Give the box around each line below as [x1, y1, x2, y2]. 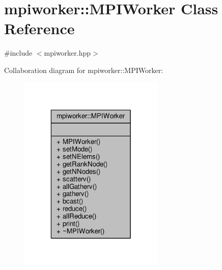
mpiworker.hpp [44, 47, 91, 58]
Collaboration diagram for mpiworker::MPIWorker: [4, 64, 163, 75]
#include [4, 47, 33, 58]
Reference [4, 18, 75, 39]
